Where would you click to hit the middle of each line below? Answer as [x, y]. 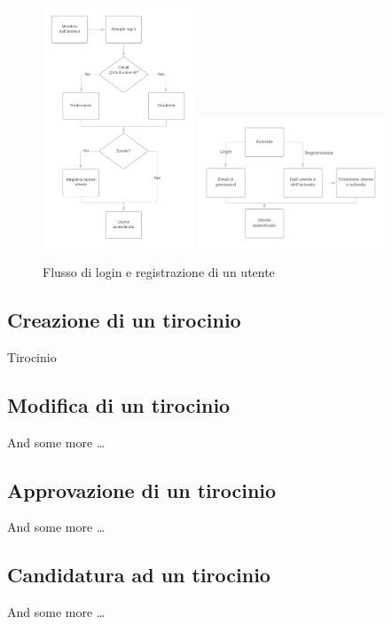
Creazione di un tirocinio [124, 320]
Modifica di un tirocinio [119, 404]
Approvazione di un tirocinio [142, 490]
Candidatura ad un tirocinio [139, 575]
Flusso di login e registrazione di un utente [159, 272]
